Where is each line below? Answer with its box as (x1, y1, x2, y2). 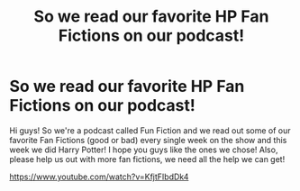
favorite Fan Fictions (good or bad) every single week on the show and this (9, 134, 287, 145)
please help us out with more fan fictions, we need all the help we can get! (9, 153, 286, 164)
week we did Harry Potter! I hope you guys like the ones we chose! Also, (9, 144, 278, 155)
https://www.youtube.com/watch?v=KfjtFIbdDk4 (9, 171, 189, 182)
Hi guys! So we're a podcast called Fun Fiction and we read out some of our (9, 124, 291, 136)
